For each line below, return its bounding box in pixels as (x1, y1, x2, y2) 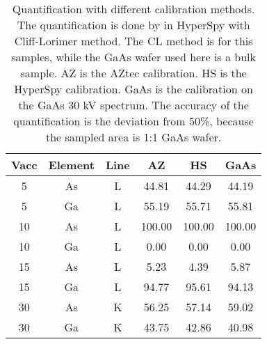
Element (48, 157, 95, 173)
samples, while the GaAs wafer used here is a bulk (11, 49, 256, 65)
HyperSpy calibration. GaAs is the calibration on (14, 81, 253, 97)
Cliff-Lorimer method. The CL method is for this (14, 33, 253, 49)
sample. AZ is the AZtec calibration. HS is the (20, 65, 247, 81)
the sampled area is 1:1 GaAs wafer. (45, 129, 222, 145)
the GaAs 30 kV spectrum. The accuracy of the (18, 97, 249, 113)
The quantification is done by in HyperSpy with (17, 17, 250, 33)
